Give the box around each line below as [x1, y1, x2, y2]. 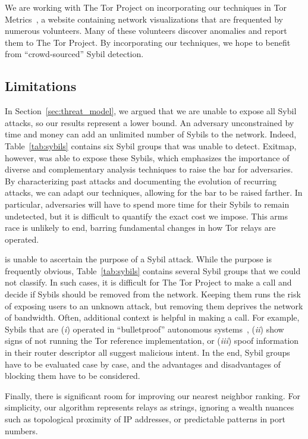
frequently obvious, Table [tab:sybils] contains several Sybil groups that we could [5, 264, 301, 277]
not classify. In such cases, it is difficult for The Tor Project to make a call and [5, 276, 292, 289]
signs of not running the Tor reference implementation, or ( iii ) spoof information [5, 334, 299, 347]
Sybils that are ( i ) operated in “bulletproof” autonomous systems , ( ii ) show [5, 322, 284, 335]
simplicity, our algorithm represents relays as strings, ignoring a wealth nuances [5, 401, 294, 413]
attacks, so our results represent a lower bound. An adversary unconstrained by [5, 116, 294, 128]
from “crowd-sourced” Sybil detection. [5, 48, 144, 60]
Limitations [5, 77, 77, 95]
